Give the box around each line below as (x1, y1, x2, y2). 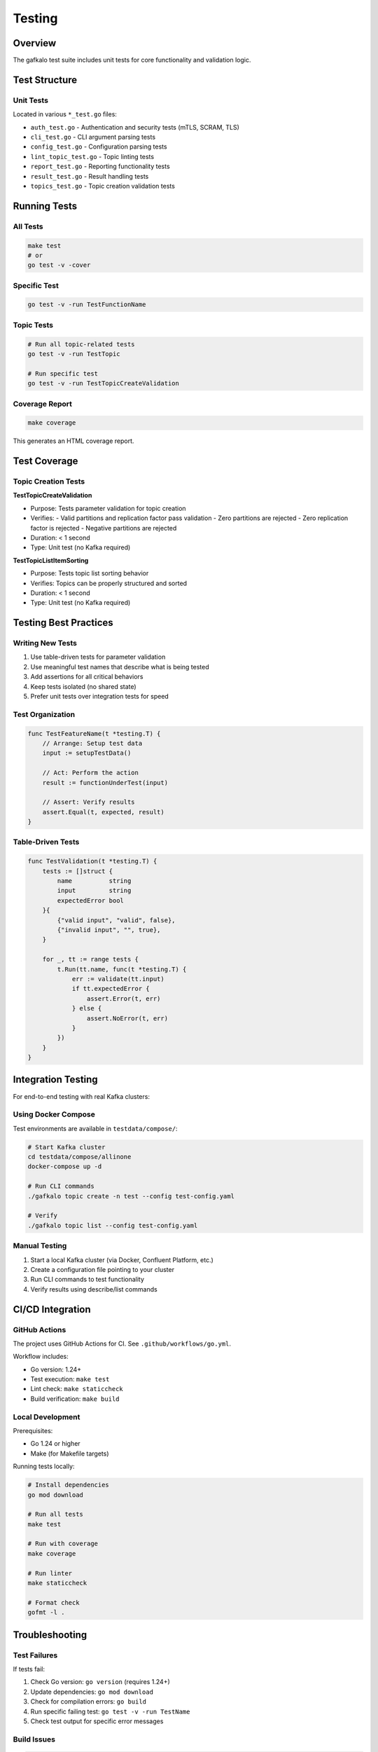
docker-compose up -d (27, 1163, 102, 1170)
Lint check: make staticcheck (30, 1385, 124, 1393)
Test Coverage (13, 456, 78, 467)
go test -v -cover (27, 261, 91, 269)
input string (57, 887, 132, 895)
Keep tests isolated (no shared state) (30, 682, 136, 690)
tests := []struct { (42, 867, 113, 875)
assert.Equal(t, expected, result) (42, 808, 164, 816)
